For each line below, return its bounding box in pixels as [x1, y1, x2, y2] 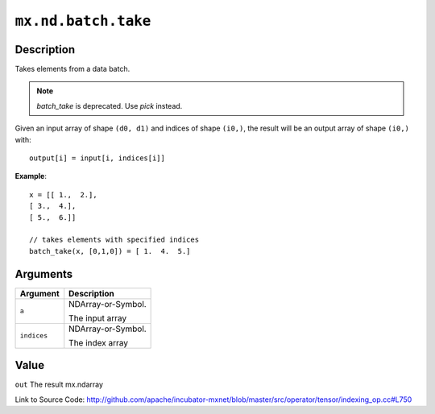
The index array [68, 337, 129, 348]
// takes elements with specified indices [29, 235, 200, 245]
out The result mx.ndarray [14, 379, 104, 390]
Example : [14, 172, 48, 181]
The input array [68, 313, 127, 324]
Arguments [14, 267, 73, 281]
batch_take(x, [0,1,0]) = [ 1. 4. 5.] [29, 246, 191, 255]
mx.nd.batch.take [14, 12, 151, 30]
